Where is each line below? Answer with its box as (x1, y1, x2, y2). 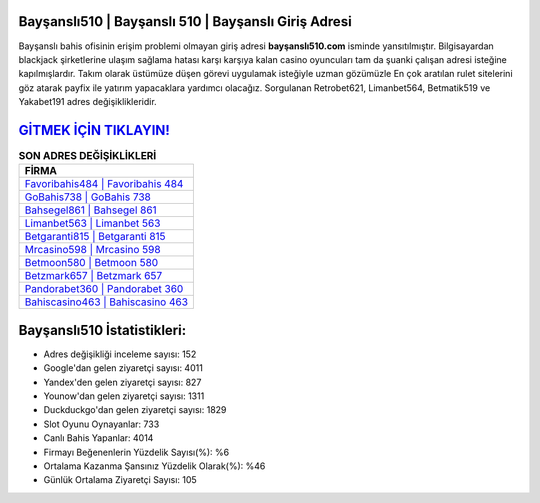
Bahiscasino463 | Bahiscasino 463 (24, 295, 189, 309)
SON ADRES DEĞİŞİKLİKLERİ (18, 149, 157, 163)
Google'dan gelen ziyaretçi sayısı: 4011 (43, 362, 204, 374)
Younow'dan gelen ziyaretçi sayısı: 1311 (43, 390, 205, 402)
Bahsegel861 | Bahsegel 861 (24, 203, 157, 217)
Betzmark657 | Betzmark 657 (24, 269, 163, 283)
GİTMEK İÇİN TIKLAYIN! (18, 121, 170, 139)
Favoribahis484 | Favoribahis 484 (24, 177, 184, 191)
